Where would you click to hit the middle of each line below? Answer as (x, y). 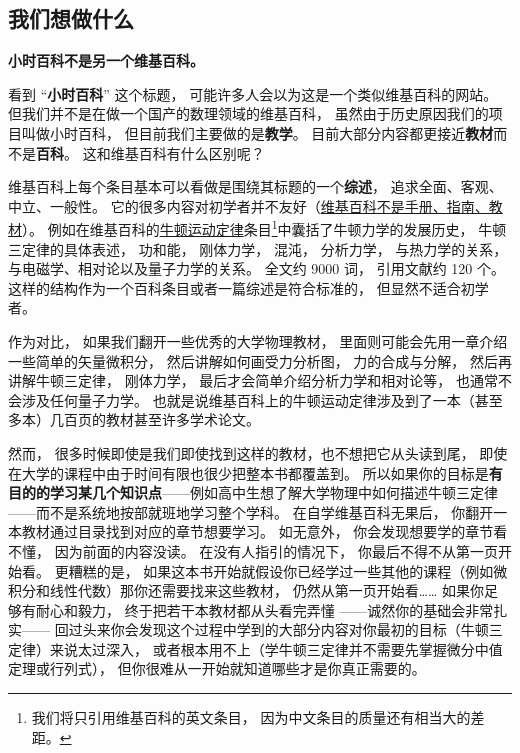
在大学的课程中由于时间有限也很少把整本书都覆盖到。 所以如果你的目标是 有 (255, 472)
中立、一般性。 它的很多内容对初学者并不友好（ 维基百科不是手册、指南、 (248, 205)
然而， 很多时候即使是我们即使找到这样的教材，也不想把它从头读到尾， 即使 (258, 452)
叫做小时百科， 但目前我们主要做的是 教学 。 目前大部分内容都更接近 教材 (257, 132)
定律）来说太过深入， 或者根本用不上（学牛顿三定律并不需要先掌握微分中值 (255, 648)
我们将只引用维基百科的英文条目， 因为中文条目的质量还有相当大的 (251, 717)
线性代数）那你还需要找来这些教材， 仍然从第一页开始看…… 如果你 (267, 590)
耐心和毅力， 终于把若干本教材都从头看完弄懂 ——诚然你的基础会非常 (264, 609)
